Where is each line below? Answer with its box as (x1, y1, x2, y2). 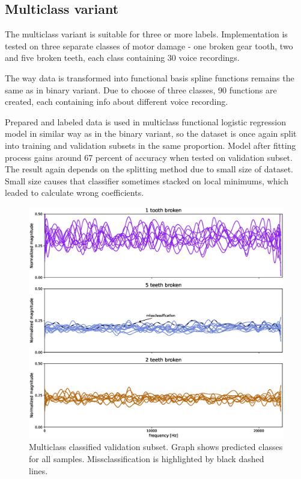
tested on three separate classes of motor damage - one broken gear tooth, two (5, 39, 293, 52)
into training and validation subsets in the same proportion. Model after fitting (5, 139, 296, 151)
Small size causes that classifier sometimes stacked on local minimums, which (5, 174, 288, 187)
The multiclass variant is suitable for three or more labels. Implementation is (5, 28, 288, 40)
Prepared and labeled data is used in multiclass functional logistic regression (5, 115, 286, 128)
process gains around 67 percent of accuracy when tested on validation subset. (5, 151, 293, 163)
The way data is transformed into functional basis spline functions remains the (5, 71, 294, 84)
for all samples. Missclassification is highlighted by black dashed (29, 452, 264, 465)
